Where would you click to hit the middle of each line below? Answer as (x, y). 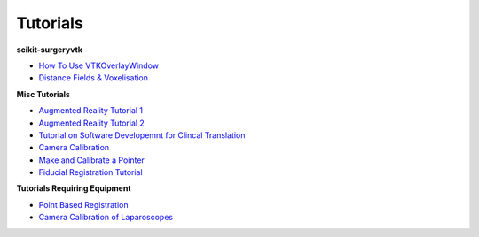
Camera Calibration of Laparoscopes (106, 218)
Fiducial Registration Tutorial (90, 172)
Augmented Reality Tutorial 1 (91, 111)
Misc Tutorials (43, 94)
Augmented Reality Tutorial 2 (92, 123)
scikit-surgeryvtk (50, 50)
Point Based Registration (83, 204)
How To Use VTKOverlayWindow (99, 65)
